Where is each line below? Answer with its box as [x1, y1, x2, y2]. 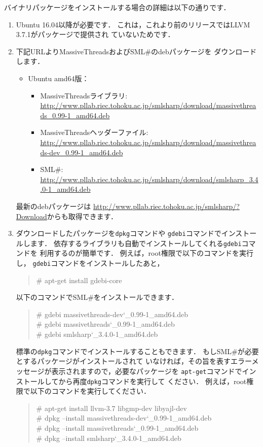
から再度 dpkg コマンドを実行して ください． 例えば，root [58, 375, 247, 386]
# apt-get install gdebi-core [36, 274, 122, 285]
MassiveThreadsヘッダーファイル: [40, 127, 148, 137]
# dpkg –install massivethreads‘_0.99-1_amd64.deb [36, 422, 199, 433]
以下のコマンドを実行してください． [30, 386, 151, 396]
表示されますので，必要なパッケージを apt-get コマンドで [51, 365, 242, 376]
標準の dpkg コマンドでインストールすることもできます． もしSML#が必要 [16, 346, 259, 356]
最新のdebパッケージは [16, 200, 91, 211]
